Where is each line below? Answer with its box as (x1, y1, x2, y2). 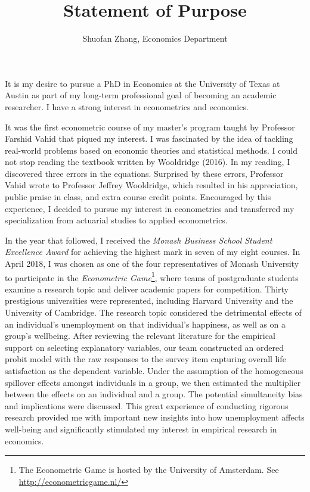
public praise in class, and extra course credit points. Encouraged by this (5, 191, 271, 203)
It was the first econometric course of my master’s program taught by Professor (5, 120, 295, 133)
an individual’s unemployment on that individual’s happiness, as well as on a (5, 317, 286, 330)
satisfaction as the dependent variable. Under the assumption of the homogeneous (5, 365, 303, 377)
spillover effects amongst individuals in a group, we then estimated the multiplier (5, 376, 301, 388)
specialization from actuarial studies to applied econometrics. (5, 214, 228, 226)
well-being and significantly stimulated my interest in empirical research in (5, 423, 277, 435)
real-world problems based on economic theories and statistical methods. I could (5, 144, 297, 156)
